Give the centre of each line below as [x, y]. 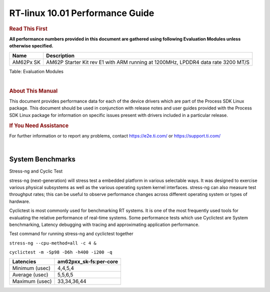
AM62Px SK [26, 62]
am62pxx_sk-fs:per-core [88, 261]
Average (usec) [30, 275]
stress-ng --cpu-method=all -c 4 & [53, 243]
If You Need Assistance [39, 125]
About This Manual [33, 91]
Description [60, 55]
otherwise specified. [31, 46]
